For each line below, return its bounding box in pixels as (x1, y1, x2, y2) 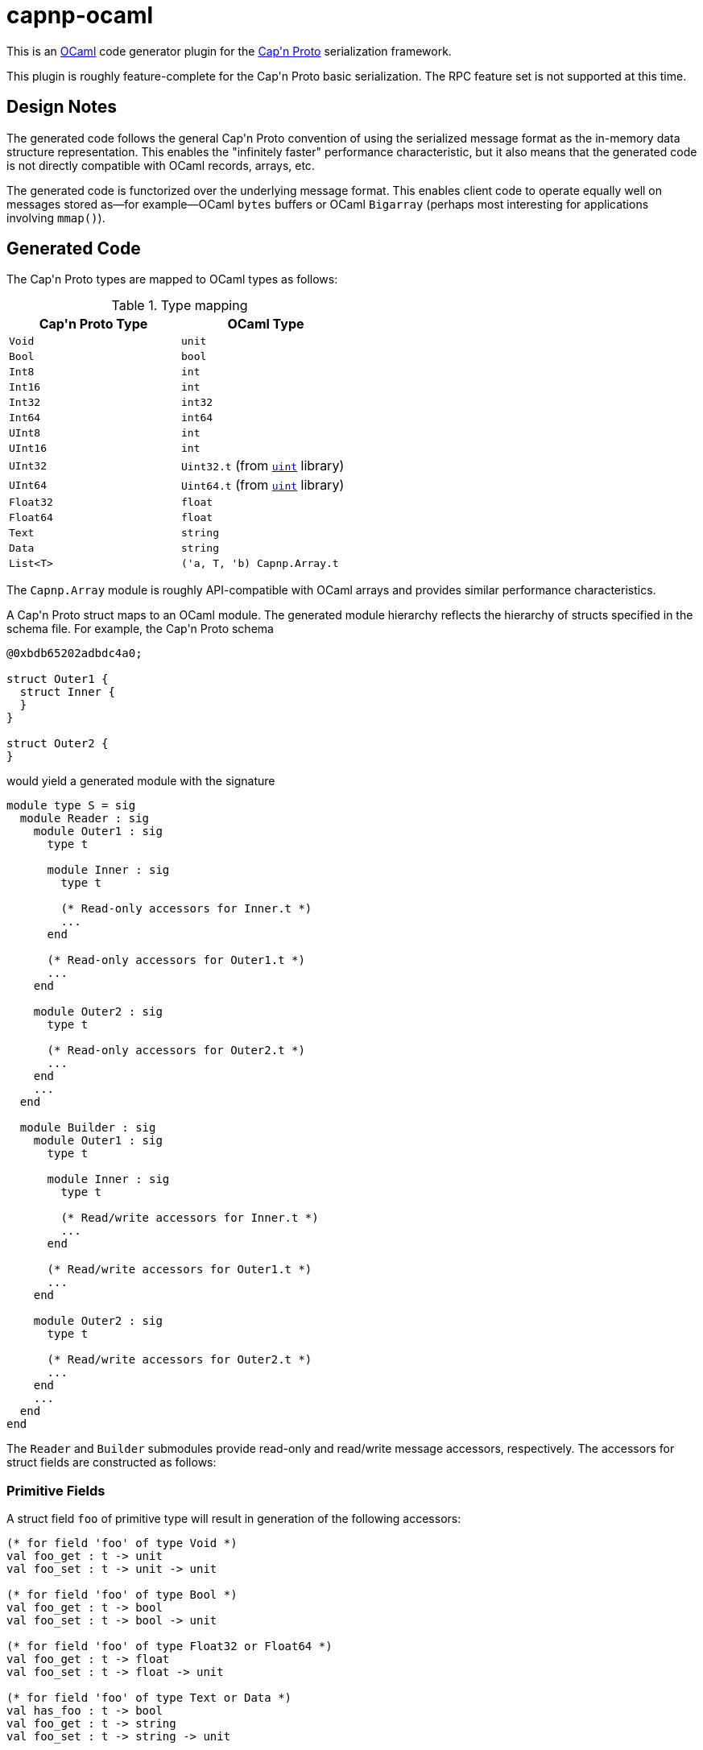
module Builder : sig (19, 1121, 156, 1135)
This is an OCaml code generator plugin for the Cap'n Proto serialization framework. (6, 43, 452, 58)
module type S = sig (6, 799, 136, 813)
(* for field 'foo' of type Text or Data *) (6, 1691, 292, 1705)
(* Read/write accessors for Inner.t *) (60, 1211, 319, 1225)
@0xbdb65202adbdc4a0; (6, 647, 143, 660)
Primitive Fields (6, 1482, 105, 1499)
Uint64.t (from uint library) (181, 477, 345, 494)
